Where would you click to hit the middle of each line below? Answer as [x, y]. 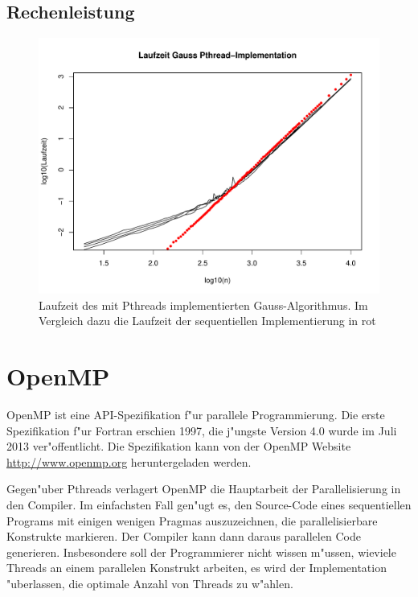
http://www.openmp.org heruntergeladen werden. [129, 461]
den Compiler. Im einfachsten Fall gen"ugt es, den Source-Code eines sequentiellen [209, 505]
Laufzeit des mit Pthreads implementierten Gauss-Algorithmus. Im [203, 305]
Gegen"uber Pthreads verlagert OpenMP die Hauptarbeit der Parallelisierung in [204, 489]
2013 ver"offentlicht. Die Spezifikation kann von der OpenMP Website [179, 446]
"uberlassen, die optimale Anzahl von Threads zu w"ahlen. [150, 584]
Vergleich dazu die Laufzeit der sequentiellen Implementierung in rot [207, 321]
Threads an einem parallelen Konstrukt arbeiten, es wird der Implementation [197, 568]
